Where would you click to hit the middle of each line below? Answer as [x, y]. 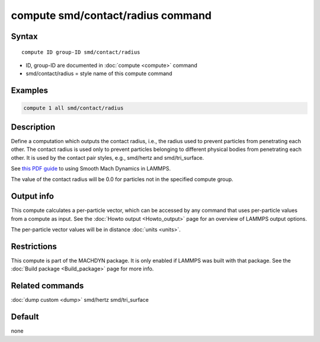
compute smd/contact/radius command [111, 15]
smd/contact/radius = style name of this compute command [99, 73]
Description [33, 127]
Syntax [24, 36]
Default [25, 317]
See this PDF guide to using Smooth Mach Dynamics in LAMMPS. [91, 169]
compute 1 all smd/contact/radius [73, 108]
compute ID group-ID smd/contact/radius [81, 52]
